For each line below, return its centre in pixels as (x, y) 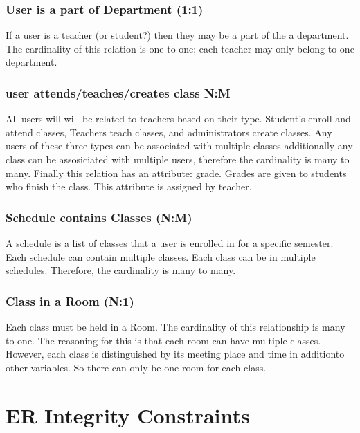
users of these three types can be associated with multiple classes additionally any (179, 146)
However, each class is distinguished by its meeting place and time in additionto (175, 354)
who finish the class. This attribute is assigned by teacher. (129, 186)
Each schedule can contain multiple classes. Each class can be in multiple (161, 256)
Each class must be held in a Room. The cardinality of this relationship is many (175, 326)
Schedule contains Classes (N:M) (99, 217)
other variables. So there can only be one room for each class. (136, 367)
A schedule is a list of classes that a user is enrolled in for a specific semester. (170, 243)
